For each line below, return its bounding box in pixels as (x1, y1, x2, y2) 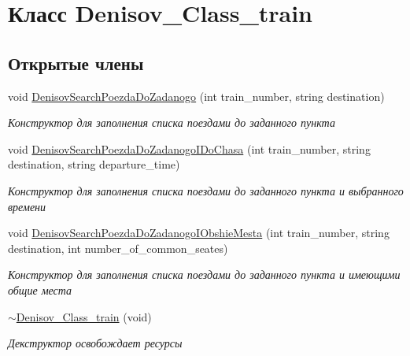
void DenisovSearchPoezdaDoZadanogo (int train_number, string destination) (8, 87, 385, 104)
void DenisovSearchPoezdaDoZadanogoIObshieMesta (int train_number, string (8, 224, 390, 241)
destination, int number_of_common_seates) (8, 239, 228, 256)
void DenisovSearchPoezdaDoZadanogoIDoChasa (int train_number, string (8, 140, 371, 157)
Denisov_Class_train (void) (16, 308, 152, 324)
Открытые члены (8, 50, 144, 75)
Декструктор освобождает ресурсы (8, 335, 183, 351)
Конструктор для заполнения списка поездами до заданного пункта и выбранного (8, 182, 404, 198)
